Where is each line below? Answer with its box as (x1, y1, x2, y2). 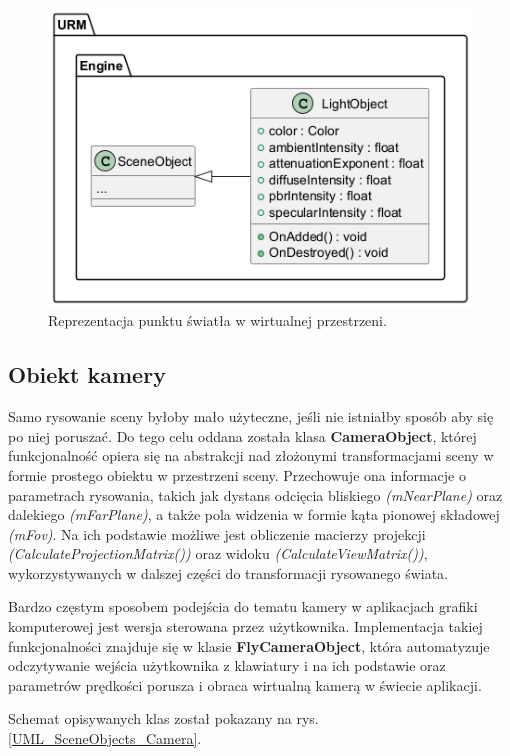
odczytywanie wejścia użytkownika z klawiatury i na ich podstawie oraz (8, 655, 446, 676)
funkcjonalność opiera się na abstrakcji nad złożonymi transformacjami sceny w (8, 445, 494, 466)
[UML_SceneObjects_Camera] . (8, 728, 202, 749)
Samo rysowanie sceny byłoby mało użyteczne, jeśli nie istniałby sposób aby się (8, 406, 494, 427)
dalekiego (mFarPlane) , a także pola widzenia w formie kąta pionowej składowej (8, 504, 500, 525)
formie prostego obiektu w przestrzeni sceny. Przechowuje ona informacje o (8, 464, 466, 485)
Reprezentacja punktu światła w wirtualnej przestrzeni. (48, 310, 387, 331)
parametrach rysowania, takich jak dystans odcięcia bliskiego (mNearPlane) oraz (8, 484, 503, 505)
